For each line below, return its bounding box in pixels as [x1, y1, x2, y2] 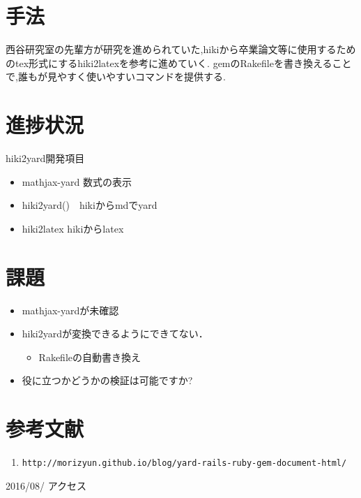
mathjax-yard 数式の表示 [22, 174, 132, 189]
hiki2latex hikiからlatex [22, 221, 124, 235]
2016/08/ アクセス [6, 478, 86, 492]
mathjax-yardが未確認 [22, 302, 119, 317]
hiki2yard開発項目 [6, 151, 85, 166]
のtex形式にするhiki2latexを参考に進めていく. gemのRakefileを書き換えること [6, 55, 352, 70]
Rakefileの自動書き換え [38, 349, 141, 364]
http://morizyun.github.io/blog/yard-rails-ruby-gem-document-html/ [22, 458, 347, 469]
